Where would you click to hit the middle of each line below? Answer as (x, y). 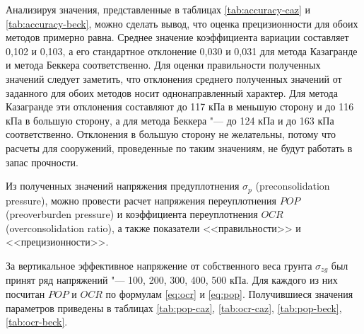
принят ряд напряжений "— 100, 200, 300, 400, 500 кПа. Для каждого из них (172, 280)
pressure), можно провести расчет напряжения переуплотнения (141, 200)
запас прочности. (42, 162)
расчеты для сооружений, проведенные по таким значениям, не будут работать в (179, 148)
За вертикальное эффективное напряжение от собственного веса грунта (159, 265)
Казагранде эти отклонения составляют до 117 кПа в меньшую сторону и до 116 (180, 106)
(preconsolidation (293, 186)
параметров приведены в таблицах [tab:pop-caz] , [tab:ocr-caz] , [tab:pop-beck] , (174, 307)
